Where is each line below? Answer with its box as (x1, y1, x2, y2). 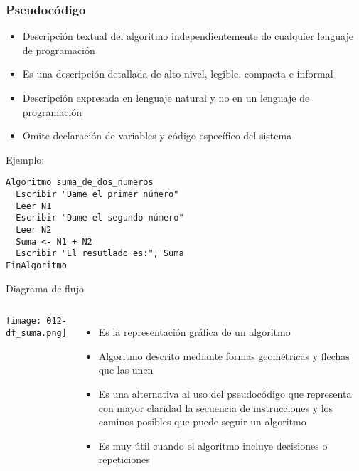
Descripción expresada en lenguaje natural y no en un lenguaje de (22, 90, 310, 105)
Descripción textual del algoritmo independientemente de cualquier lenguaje (22, 28, 353, 43)
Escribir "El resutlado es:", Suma (16, 248, 184, 259)
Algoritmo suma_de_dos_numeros (6, 177, 154, 188)
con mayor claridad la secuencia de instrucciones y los (98, 400, 333, 415)
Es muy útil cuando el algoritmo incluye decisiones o (98, 438, 328, 453)
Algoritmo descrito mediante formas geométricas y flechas (98, 348, 350, 363)
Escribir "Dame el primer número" (16, 189, 179, 200)
